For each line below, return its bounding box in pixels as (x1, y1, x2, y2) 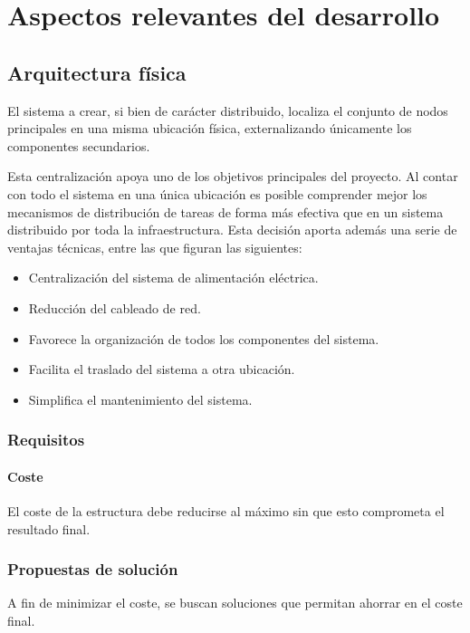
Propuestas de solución (7, 558, 178, 580)
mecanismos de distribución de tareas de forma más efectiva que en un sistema (7, 202, 444, 221)
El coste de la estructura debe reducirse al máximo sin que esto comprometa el (7, 501, 445, 520)
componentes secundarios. (7, 136, 150, 155)
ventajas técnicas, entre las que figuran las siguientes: (7, 237, 302, 256)
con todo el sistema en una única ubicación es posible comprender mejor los (7, 184, 427, 203)
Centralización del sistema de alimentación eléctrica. (28, 268, 319, 287)
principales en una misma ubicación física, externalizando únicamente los (7, 119, 412, 138)
